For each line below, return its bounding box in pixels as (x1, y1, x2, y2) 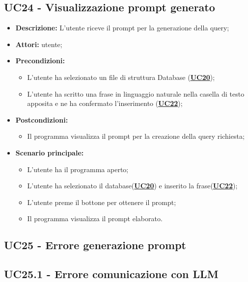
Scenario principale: (15, 147, 84, 157)
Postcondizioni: (15, 114, 68, 125)
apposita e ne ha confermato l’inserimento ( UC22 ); (27, 98, 183, 108)
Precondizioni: (15, 55, 65, 66)
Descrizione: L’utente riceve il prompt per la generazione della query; (15, 23, 229, 33)
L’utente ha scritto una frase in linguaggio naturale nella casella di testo (27, 88, 245, 99)
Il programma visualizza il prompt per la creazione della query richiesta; (27, 131, 245, 141)
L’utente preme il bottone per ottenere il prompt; (27, 197, 176, 207)
